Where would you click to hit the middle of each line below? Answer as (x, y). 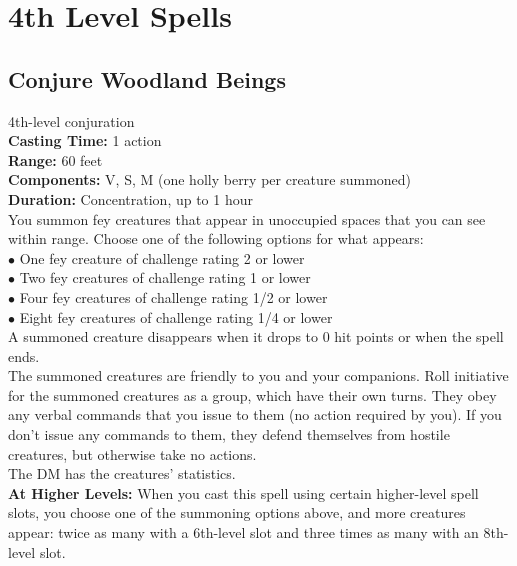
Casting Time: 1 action (85, 140)
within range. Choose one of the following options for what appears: (216, 238)
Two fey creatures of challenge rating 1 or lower (165, 277)
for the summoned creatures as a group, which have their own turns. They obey (252, 394)
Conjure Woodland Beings (147, 78)
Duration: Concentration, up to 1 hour (130, 198)
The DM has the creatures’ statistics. (122, 473)
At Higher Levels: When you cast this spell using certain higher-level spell (243, 492)
